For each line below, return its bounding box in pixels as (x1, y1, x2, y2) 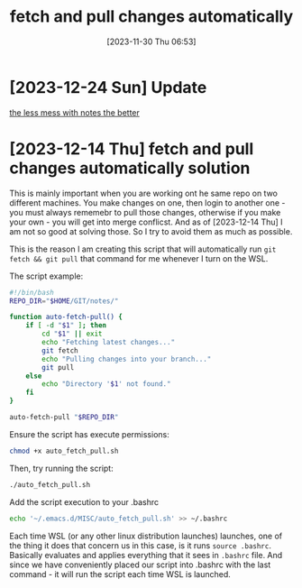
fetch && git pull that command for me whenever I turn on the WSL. (9, 253, 269, 263)
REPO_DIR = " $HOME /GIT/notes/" (9, 296, 119, 306)
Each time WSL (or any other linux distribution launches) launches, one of (9, 530, 283, 541)
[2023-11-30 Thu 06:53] (106, 36, 197, 47)
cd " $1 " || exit (41, 329, 103, 339)
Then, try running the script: (9, 463, 114, 473)
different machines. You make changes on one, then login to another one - (9, 197, 286, 208)
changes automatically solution (9, 158, 251, 178)
